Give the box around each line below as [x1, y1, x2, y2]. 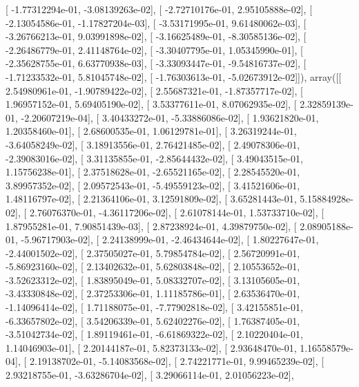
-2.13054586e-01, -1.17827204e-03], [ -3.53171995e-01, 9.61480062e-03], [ [6, 15, 307, 30]
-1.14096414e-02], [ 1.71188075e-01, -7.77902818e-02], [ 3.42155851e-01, [6, 300, 303, 314]
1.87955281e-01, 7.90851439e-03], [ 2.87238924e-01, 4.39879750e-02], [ [6, 218, 297, 233]
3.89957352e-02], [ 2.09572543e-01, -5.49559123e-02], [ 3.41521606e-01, [6, 178, 300, 192]
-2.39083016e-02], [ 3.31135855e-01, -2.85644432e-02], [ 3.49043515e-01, [6, 151, 303, 165]
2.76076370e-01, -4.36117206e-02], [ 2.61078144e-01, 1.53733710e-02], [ [29, 205, 324, 219]
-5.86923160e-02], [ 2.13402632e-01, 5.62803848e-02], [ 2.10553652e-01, [6, 259, 300, 274]
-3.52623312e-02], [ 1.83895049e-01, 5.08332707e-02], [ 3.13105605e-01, [6, 272, 300, 287]
